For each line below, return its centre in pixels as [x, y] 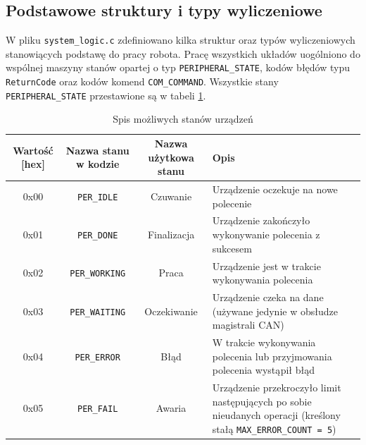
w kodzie [97, 164]
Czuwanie [171, 196]
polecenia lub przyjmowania [272, 356]
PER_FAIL [98, 409]
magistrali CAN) [248, 325]
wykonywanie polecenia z [266, 234]
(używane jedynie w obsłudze [275, 311]
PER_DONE [98, 236]
